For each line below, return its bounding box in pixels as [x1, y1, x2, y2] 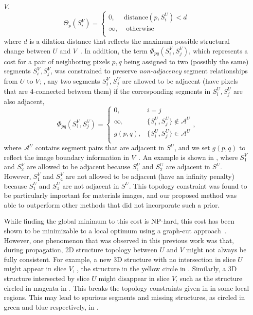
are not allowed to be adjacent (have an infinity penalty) [66, 171, 235, 181]
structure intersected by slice [4, 273, 90, 283]
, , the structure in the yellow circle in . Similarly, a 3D [72, 263, 237, 274]
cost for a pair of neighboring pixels [4, 56, 110, 66]
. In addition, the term [80, 45, 148, 55]
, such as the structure [176, 273, 242, 283]
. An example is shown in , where [139, 152, 238, 162]
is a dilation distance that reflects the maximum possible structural [29, 36, 230, 46]
